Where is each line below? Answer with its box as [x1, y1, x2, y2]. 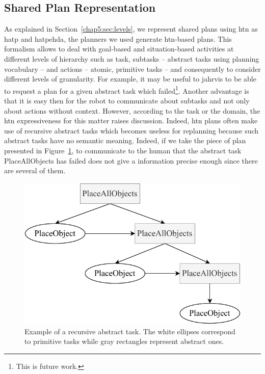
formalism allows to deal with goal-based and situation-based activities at [4, 43, 234, 54]
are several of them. [4, 165, 66, 176]
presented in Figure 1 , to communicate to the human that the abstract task [4, 145, 242, 155]
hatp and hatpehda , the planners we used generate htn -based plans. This [4, 33, 232, 44]
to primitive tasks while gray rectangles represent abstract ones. [24, 336, 224, 346]
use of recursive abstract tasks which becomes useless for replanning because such [4, 125, 259, 136]
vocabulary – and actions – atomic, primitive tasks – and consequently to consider [4, 63, 261, 74]
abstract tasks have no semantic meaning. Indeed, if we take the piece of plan [4, 135, 246, 146]
